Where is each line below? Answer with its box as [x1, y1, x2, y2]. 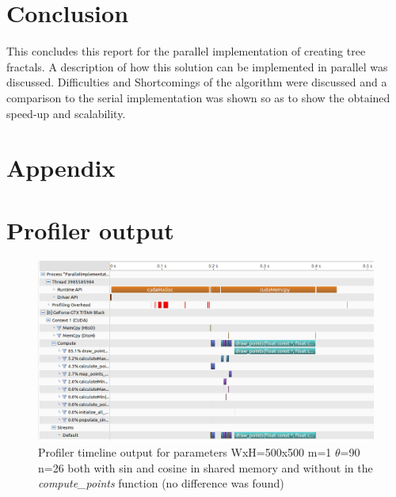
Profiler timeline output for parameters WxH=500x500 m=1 [38, 444, 332, 460]
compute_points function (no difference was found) [38, 475, 284, 491]
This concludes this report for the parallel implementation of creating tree [6, 43, 366, 59]
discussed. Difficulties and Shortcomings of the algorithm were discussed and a [6, 74, 387, 90]
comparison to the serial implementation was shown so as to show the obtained [6, 89, 390, 105]
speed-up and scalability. [6, 105, 126, 121]
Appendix [6, 151, 116, 184]
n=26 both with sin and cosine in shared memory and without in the [38, 459, 373, 476]
